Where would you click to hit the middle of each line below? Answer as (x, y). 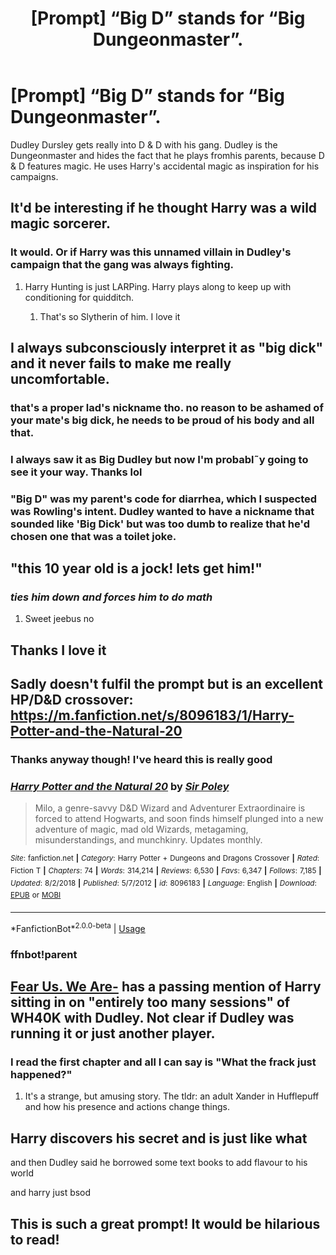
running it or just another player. (113, 1033)
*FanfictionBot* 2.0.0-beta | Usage (78, 927)
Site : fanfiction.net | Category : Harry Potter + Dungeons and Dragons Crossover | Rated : (165, 858)
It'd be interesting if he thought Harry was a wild (164, 208)
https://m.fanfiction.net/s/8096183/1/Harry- (152, 715)
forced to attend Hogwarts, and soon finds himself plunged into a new (179, 819)
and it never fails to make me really (121, 363)
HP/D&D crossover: (72, 700)
